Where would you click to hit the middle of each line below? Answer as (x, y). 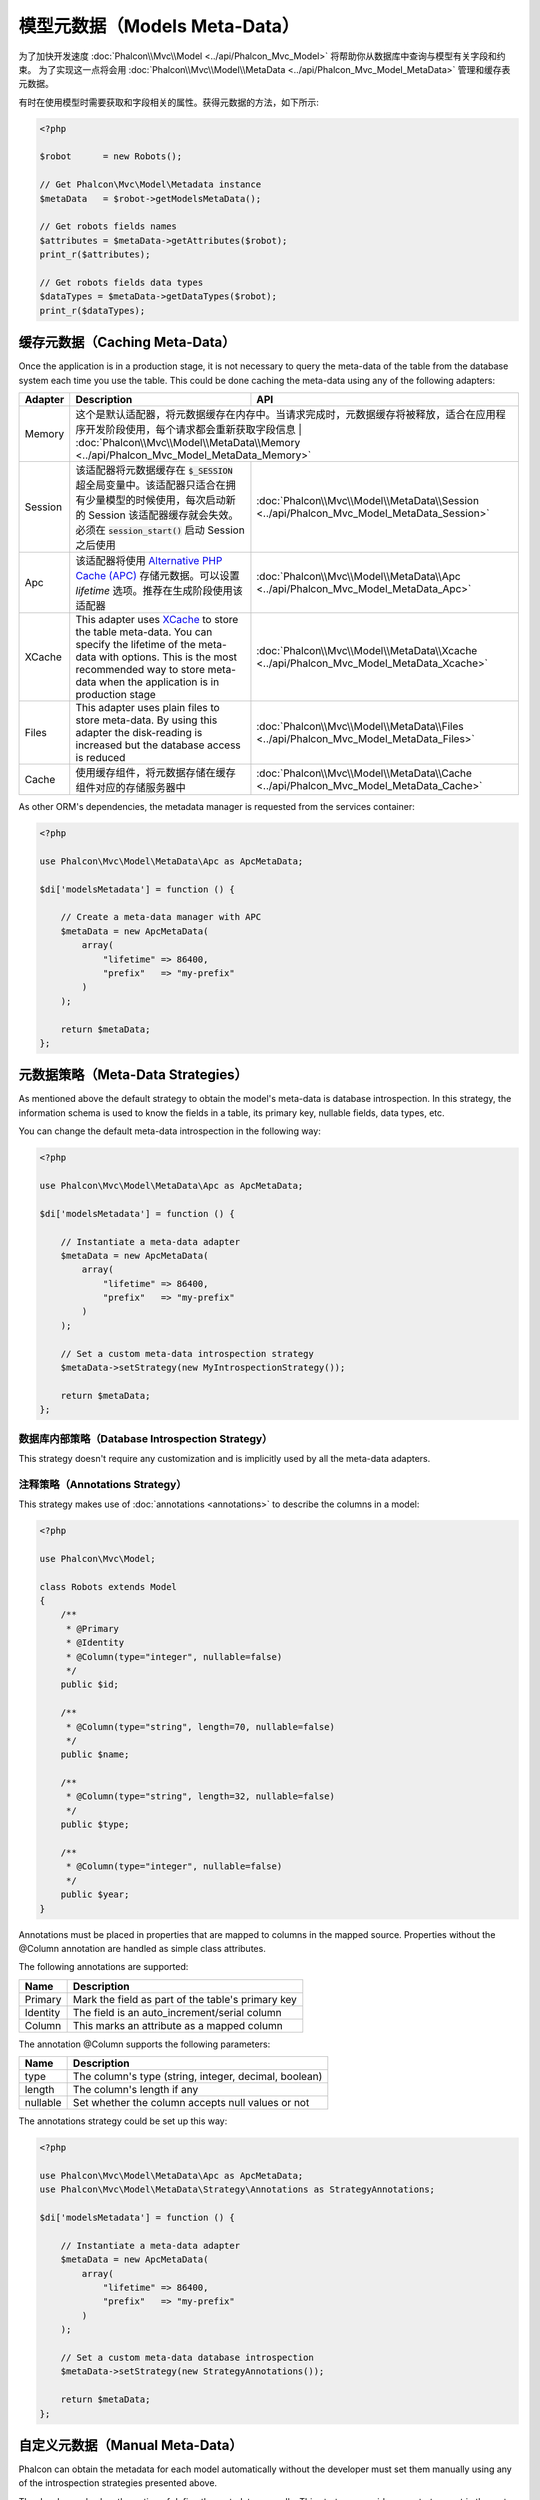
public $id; (90, 1684)
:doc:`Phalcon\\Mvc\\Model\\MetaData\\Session (368, 501)
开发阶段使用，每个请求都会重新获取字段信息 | (193, 430)
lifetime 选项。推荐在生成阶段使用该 (159, 591)
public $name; (95, 1754)
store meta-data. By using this (146, 720)
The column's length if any (135, 2090)
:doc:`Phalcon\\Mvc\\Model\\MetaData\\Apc (358, 577)
